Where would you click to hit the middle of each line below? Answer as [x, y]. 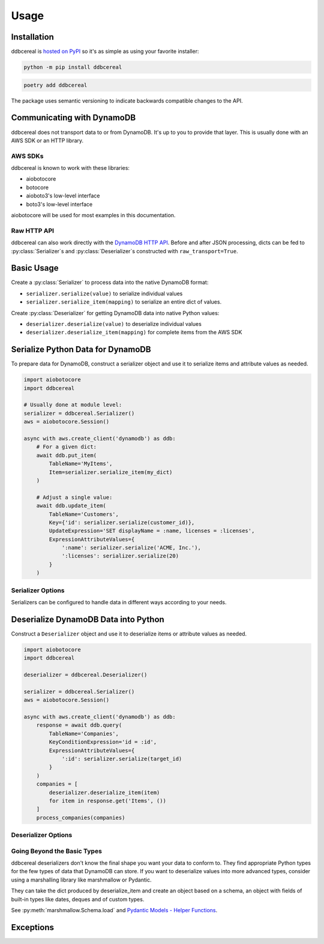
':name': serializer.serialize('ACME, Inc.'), [131, 548]
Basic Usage [35, 268]
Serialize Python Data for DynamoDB [81, 350]
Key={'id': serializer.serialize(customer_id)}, [122, 522]
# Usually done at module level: [73, 405]
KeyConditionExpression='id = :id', [103, 742]
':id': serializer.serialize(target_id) [122, 759]
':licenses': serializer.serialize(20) [120, 556]
